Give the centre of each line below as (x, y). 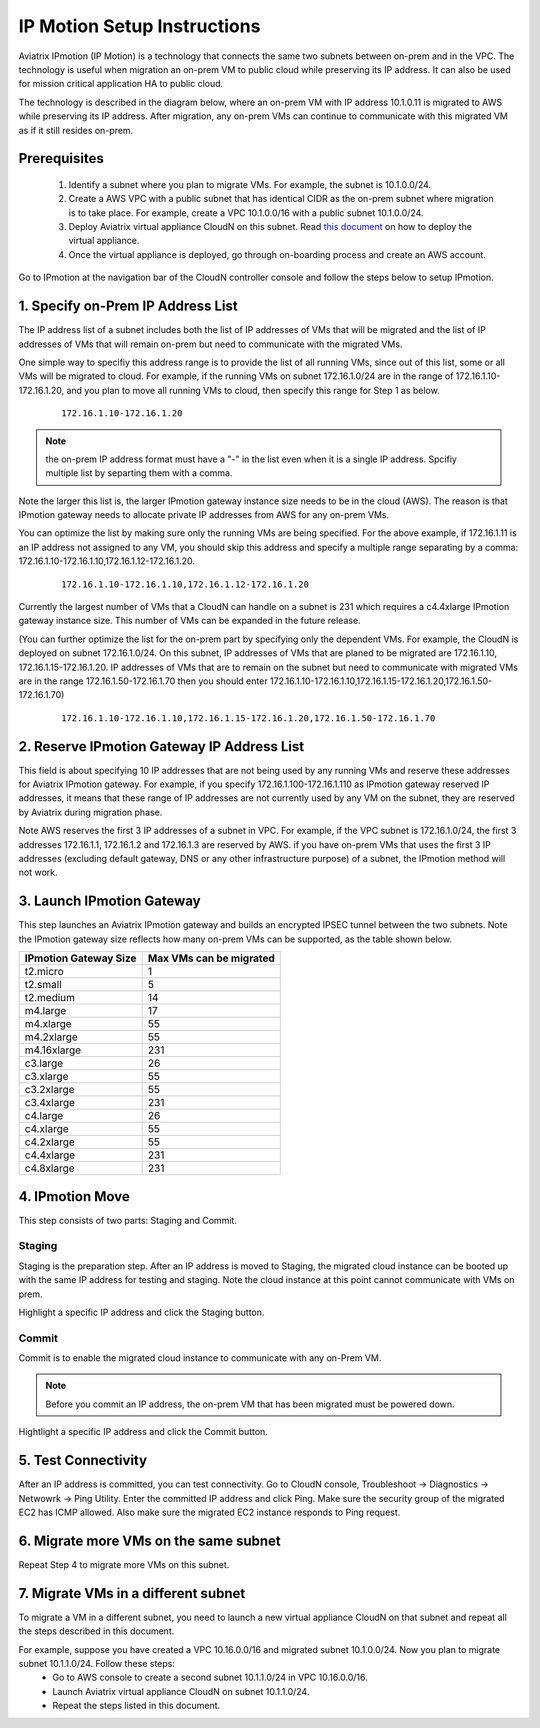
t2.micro (44, 972)
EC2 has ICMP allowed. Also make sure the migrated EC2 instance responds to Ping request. (209, 1512)
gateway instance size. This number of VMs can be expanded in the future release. (189, 621)
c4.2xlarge (49, 1142)
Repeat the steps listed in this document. (136, 1706)
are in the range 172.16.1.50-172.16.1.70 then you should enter (143, 681)
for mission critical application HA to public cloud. (121, 84)
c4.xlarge (46, 1129)
